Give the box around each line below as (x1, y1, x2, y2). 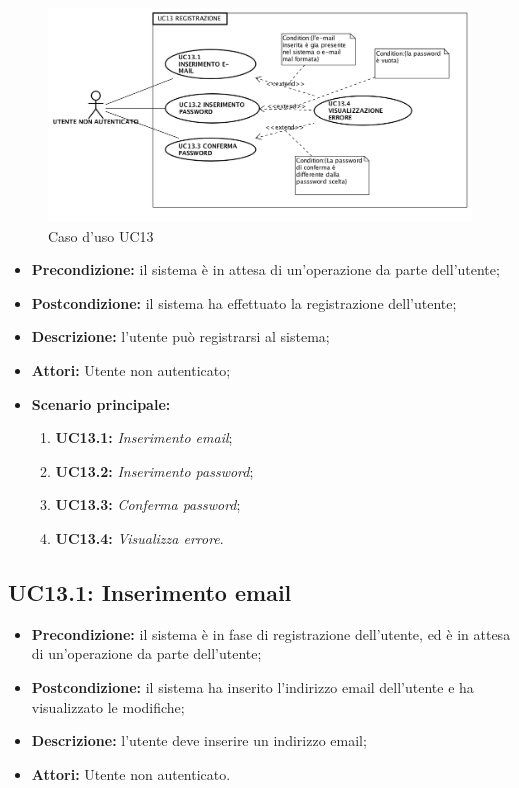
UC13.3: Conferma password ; (55, 494, 241, 515)
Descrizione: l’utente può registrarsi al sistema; (31, 326, 330, 347)
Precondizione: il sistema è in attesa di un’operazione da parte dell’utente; (31, 259, 500, 280)
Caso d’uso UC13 (48, 225, 154, 246)
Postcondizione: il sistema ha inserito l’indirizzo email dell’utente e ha (31, 676, 474, 697)
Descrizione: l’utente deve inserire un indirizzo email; (31, 730, 367, 751)
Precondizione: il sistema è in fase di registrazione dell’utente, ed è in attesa (31, 623, 511, 644)
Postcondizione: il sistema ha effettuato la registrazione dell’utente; (31, 292, 457, 313)
